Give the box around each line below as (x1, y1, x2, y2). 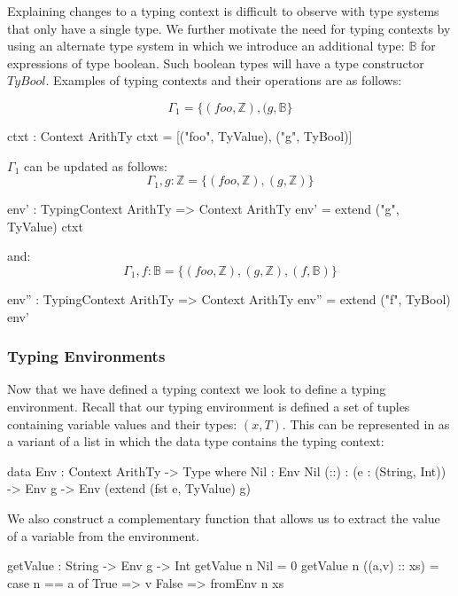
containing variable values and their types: (7, 414, 237, 433)
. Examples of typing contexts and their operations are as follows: (45, 71, 402, 90)
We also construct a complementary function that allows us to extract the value (7, 508, 440, 527)
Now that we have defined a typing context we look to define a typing (7, 380, 386, 398)
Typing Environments (7, 345, 166, 367)
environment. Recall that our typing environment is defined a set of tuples (7, 396, 410, 415)
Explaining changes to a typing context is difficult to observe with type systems (7, 2, 439, 20)
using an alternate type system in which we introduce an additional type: (7, 36, 405, 55)
